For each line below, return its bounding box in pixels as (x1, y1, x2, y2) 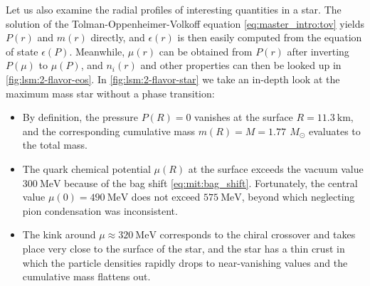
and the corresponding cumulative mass (22, 123, 195, 138)
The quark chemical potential (22, 161, 151, 176)
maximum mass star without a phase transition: (6, 85, 215, 100)
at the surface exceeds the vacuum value (188, 161, 364, 176)
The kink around (22, 227, 96, 242)
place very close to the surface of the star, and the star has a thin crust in (22, 240, 345, 255)
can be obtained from (159, 43, 253, 58)
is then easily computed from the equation (177, 30, 362, 45)
